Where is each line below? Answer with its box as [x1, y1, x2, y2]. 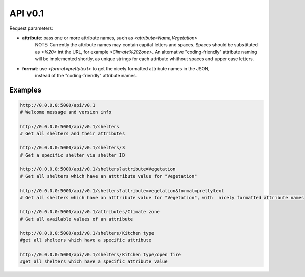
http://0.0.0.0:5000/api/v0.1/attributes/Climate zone [20, 209, 160, 214]
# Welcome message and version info [20, 109, 112, 115]
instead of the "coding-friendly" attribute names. [35, 72, 137, 78]
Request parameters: [9, 25, 53, 32]
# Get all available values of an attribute [20, 216, 133, 222]
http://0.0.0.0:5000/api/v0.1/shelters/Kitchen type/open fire [20, 252, 181, 258]
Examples [9, 85, 42, 94]
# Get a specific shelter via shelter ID [20, 152, 125, 158]
